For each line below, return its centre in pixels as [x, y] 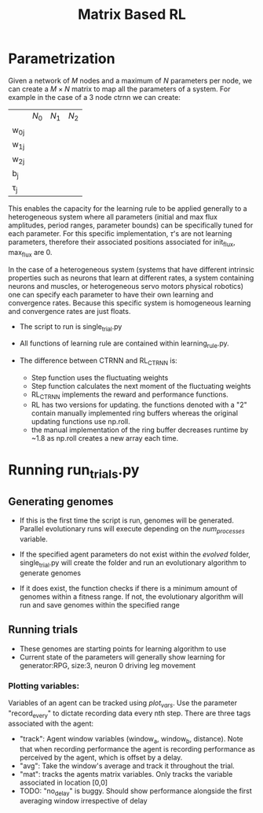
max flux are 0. [30, 253]
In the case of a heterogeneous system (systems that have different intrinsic [131, 269]
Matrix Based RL [132, 15]
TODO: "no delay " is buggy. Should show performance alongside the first [136, 791]
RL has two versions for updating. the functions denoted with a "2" [139, 405]
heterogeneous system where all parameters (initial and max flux [113, 217]
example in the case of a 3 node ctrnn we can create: [94, 97]
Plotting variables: [44, 686]
